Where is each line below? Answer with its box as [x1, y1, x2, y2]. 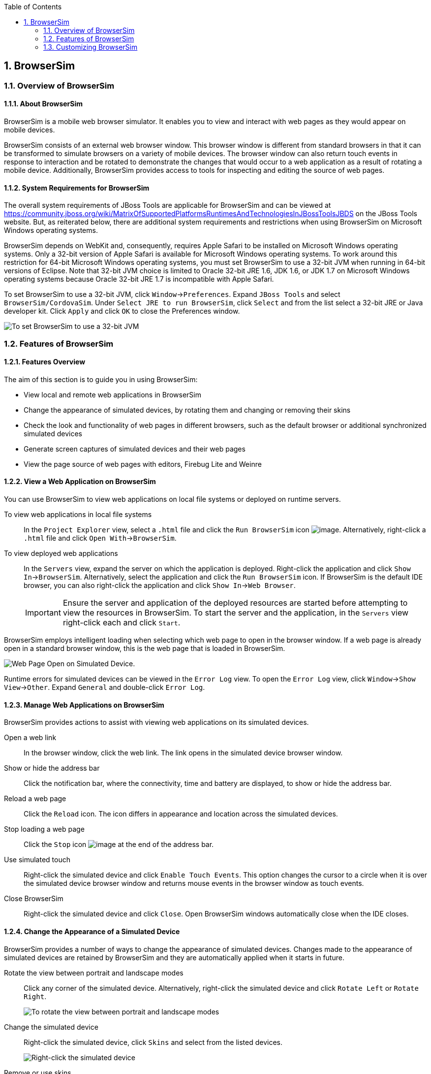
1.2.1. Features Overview [4, 358, 86, 366]
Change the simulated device [4, 1022, 98, 1031]
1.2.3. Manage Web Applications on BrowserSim [4, 700, 164, 709]
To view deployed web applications [4, 549, 118, 558]
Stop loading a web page [4, 825, 85, 834]
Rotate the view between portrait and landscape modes [4, 968, 184, 977]
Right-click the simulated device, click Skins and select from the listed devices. [24, 1038, 283, 1046]
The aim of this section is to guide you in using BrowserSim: [4, 375, 198, 384]
